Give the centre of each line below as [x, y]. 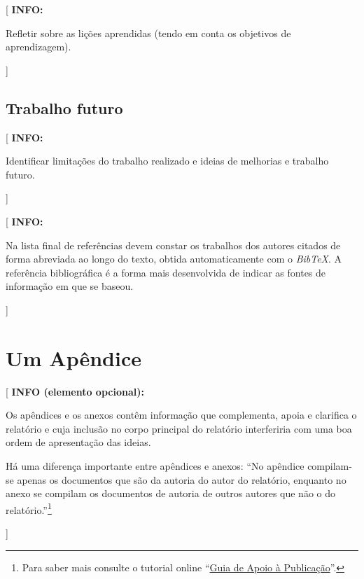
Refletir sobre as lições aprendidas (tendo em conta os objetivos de [148, 33]
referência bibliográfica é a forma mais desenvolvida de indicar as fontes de [166, 272]
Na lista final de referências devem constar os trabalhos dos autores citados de [173, 245]
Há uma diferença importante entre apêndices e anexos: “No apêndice [155, 466]
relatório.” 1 [29, 508]
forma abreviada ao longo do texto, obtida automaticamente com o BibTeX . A [174, 259]
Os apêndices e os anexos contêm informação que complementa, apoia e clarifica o [181, 415]
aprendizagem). [38, 47]
